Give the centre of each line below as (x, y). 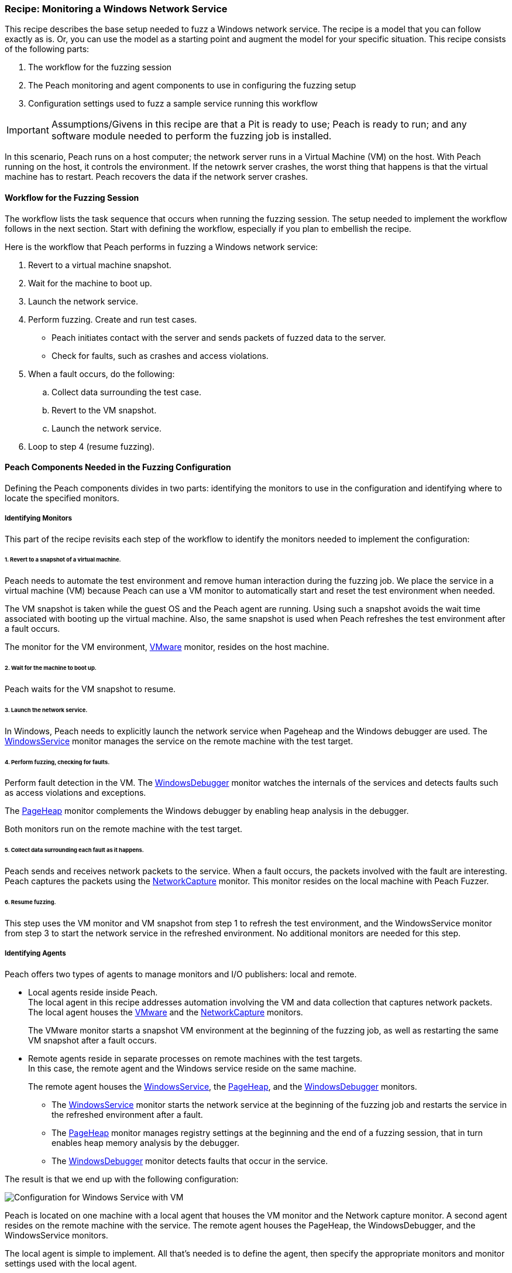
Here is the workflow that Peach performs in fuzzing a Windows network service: (161, 247)
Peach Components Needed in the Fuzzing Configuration (118, 467)
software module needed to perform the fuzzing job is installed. (191, 136)
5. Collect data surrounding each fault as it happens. (74, 850)
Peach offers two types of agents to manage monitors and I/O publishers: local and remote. (181, 974)
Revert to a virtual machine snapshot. (100, 265)
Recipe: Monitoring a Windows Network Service (116, 9)
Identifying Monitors (38, 519)
